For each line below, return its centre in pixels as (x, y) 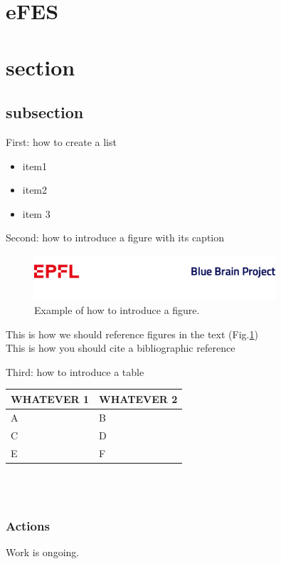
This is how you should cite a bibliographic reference (121, 348)
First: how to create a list (61, 141)
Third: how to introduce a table (75, 371)
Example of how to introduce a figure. (117, 310)
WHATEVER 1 (50, 398)
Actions (28, 525)
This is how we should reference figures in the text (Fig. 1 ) (132, 334)
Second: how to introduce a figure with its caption (115, 237)
